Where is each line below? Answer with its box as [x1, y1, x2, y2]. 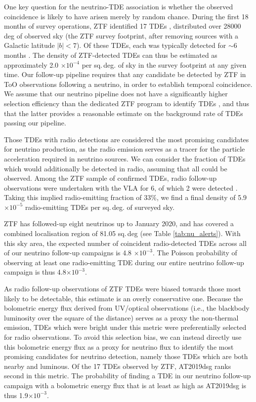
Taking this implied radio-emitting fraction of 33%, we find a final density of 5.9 [4, 192, 247, 202]
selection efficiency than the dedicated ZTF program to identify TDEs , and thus [4, 98, 249, 108]
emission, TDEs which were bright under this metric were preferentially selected [4, 322, 247, 332]
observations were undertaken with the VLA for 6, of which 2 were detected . [4, 182, 238, 193]
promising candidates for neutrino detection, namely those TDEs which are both [4, 351, 248, 362]
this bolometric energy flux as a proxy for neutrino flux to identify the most [4, 341, 234, 352]
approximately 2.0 [4, 59, 59, 70]
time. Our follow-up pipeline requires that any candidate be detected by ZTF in [4, 69, 246, 80]
